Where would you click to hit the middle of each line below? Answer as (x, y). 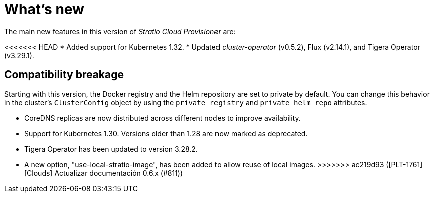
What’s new (44, 9)
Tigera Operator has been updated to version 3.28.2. (111, 149)
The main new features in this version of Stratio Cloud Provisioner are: (120, 31)
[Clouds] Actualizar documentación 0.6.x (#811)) (104, 173)
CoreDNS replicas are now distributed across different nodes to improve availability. (162, 118)
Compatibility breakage (64, 75)
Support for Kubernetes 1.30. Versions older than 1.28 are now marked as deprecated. (166, 133)
